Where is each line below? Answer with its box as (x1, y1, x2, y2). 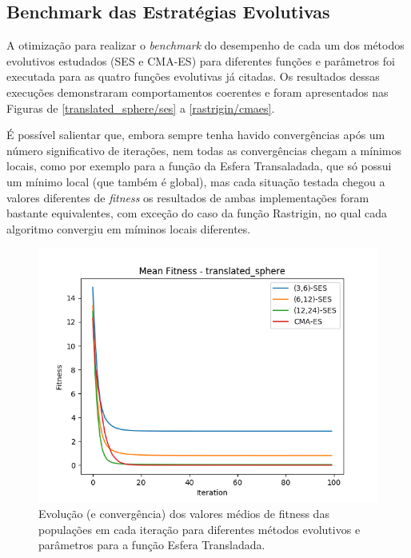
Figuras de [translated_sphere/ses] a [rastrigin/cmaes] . (6, 99, 275, 116)
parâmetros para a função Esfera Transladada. (38, 536, 265, 553)
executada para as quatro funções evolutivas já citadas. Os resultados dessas (6, 68, 380, 85)
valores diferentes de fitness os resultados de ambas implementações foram (6, 189, 369, 205)
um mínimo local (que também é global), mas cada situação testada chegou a (6, 173, 385, 189)
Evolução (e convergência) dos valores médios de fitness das (38, 504, 329, 521)
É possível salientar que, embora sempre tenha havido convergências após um (6, 126, 385, 143)
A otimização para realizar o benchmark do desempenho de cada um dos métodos (6, 37, 405, 54)
